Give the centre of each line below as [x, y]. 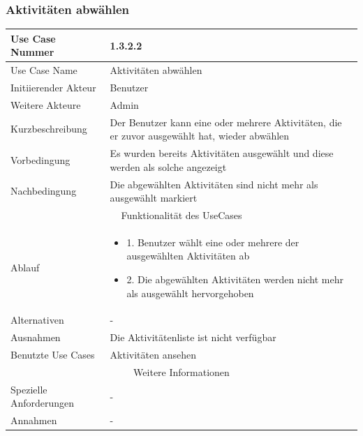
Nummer [32, 52]
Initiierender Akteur [53, 87]
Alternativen [37, 320]
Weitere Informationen [181, 372]
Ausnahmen [36, 337]
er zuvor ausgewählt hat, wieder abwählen [200, 136]
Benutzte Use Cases [53, 355]
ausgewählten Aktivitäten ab [188, 256]
